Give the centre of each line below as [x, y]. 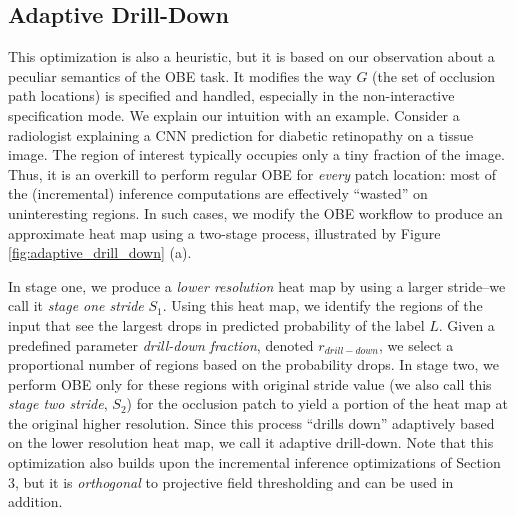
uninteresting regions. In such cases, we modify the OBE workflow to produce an [255, 212]
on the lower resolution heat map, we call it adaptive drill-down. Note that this [251, 442]
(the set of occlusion [434, 75]
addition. [35, 501]
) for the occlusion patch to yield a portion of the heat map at [317, 403]
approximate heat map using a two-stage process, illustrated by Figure [224, 232]
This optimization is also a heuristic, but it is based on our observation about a [251, 56]
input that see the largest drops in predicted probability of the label [216, 324]
